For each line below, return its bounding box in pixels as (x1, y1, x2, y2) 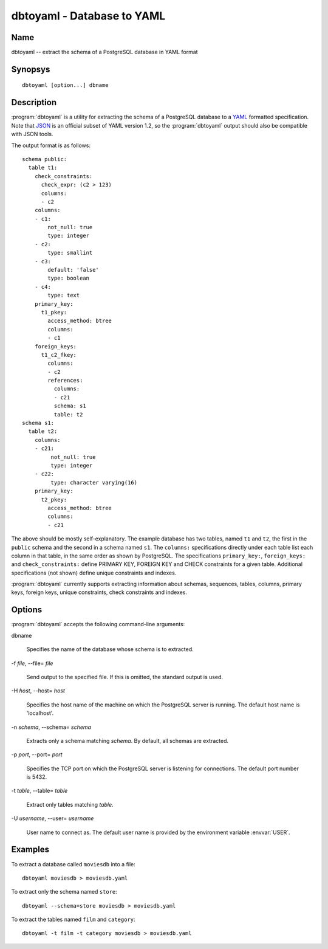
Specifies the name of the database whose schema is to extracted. (26, 646, 194, 653)
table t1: (28, 164, 58, 171)
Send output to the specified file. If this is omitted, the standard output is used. (26, 673, 223, 680)
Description (11, 97, 57, 108)
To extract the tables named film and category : (11, 916, 136, 923)
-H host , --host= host (11, 687, 65, 694)
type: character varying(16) (50, 479, 138, 486)
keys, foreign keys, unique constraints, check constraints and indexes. (11, 588, 188, 596)
